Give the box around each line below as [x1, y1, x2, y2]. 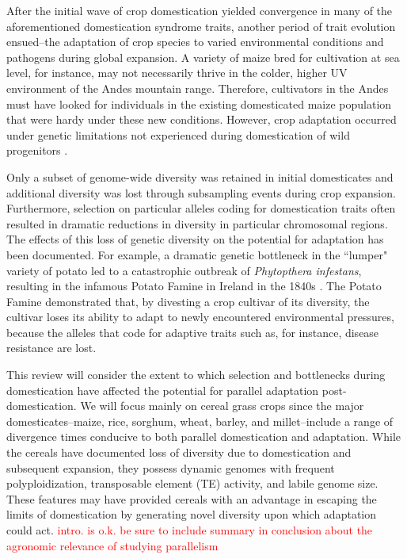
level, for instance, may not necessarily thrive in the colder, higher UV [6, 64, 348, 81]
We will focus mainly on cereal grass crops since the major [80, 397, 364, 414]
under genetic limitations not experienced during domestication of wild [6, 126, 350, 143]
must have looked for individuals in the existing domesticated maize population [6, 95, 392, 112]
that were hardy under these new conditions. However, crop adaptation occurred [6, 111, 397, 128]
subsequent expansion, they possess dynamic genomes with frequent [6, 459, 335, 476]
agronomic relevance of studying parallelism [6, 537, 219, 553]
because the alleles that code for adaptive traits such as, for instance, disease [6, 324, 379, 340]
